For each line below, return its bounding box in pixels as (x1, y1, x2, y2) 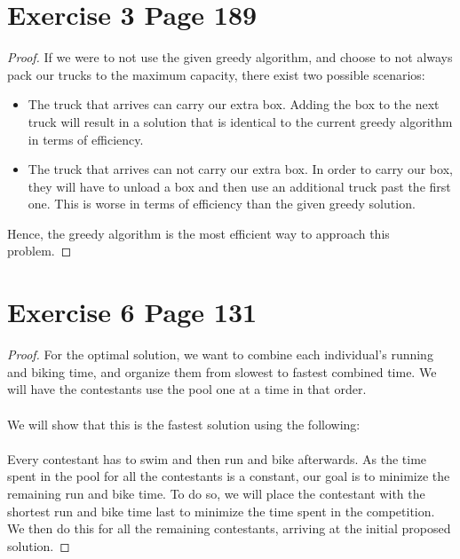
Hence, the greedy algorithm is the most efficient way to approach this (7, 224, 390, 242)
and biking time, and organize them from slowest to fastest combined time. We (7, 362, 437, 381)
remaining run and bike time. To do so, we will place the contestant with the (7, 484, 425, 502)
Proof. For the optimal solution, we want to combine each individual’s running (7, 345, 433, 364)
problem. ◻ (7, 241, 72, 260)
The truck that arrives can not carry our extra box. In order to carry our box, (28, 160, 453, 178)
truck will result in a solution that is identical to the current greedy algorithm (28, 112, 453, 130)
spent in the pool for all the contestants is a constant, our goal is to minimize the (7, 467, 450, 485)
